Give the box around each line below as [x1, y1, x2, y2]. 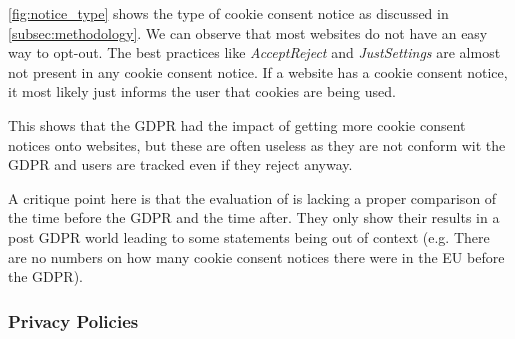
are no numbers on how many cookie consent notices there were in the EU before [8, 246, 505, 267]
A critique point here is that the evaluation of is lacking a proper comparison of [8, 187, 497, 208]
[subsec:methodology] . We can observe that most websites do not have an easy [8, 22, 488, 43]
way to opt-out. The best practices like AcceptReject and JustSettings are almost [8, 42, 501, 63]
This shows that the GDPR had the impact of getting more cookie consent [8, 114, 466, 135]
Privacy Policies [8, 308, 139, 333]
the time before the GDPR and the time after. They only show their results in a [8, 207, 500, 228]
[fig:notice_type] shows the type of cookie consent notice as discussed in [8, 3, 449, 23]
